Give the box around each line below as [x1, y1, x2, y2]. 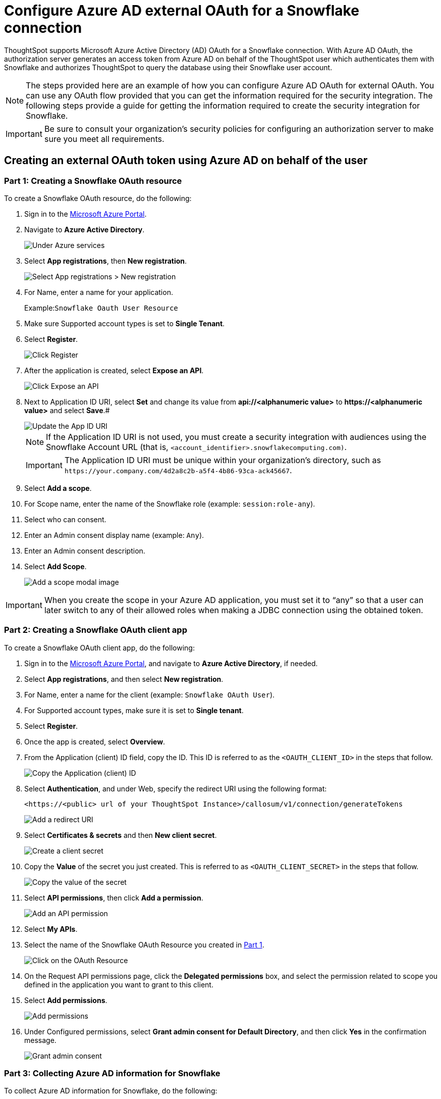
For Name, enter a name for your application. [24, 287, 173, 296]
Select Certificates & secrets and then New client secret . [24, 830, 217, 839]
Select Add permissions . [24, 995, 107, 1005]
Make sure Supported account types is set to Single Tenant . [24, 319, 225, 328]
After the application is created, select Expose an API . [24, 366, 204, 375]
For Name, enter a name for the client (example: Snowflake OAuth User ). [24, 690, 275, 699]
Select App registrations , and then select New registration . [24, 674, 224, 683]
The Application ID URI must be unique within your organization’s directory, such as [64, 455, 381, 465]
